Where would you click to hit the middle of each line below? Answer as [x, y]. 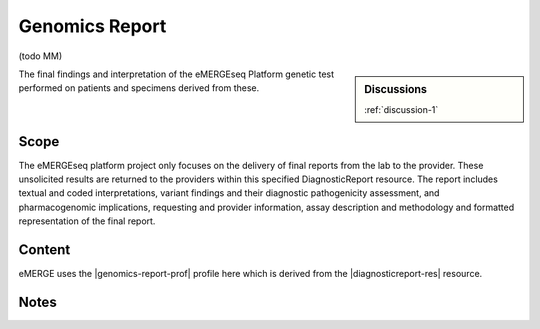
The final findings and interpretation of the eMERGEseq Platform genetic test [176, 74]
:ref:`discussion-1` [401, 110]
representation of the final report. [87, 221]
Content [44, 250]
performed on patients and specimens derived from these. [139, 88]
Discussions [395, 89]
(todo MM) [40, 56]
